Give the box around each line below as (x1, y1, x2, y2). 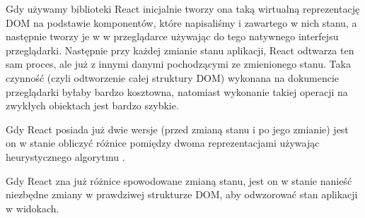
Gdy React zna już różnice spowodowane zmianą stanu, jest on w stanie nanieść (6, 173, 352, 188)
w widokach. (6, 200, 59, 215)
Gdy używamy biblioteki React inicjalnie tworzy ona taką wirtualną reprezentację (6, 1, 360, 16)
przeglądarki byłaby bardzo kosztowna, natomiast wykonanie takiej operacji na (6, 84, 348, 99)
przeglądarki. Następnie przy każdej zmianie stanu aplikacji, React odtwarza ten (6, 42, 354, 57)
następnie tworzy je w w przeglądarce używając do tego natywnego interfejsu (6, 29, 339, 44)
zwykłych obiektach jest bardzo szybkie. (6, 98, 179, 113)
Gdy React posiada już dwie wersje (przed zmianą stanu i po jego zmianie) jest (6, 121, 349, 136)
